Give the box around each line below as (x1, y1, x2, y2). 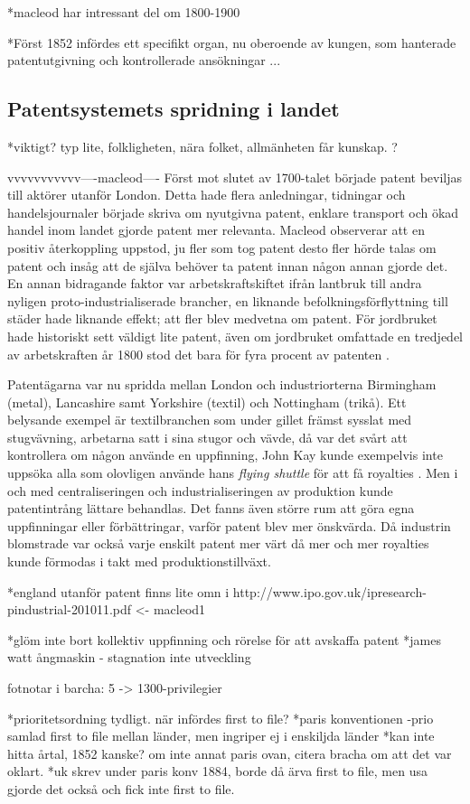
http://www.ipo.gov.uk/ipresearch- (232, 582, 427, 601)
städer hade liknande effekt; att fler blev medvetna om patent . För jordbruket (7, 309, 437, 328)
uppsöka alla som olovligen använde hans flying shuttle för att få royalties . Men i (7, 463, 458, 482)
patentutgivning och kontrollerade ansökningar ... (7, 51, 281, 70)
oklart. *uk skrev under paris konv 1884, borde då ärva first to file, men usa (7, 762, 428, 781)
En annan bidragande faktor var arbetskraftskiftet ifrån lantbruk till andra (7, 274, 422, 293)
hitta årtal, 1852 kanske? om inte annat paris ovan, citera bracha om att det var (7, 743, 452, 762)
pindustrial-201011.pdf (7, 600, 132, 619)
